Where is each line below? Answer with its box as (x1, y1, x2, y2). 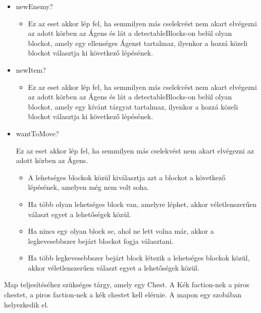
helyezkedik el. (4, 299, 49, 309)
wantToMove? (16, 128, 59, 138)
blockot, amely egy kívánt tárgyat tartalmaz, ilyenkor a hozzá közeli (28, 101, 238, 112)
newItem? (16, 64, 46, 75)
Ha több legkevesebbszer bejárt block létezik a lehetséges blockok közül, (28, 252, 250, 263)
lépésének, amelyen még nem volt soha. (28, 182, 149, 192)
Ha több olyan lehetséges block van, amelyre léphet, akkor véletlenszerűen (28, 198, 257, 209)
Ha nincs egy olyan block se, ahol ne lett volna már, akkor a (28, 226, 214, 236)
